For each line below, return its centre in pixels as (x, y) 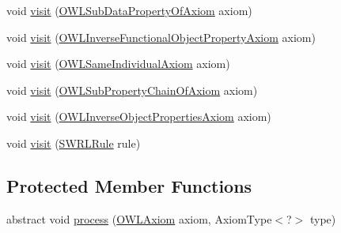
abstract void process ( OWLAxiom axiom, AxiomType (139, 218)
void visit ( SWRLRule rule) (74, 143)
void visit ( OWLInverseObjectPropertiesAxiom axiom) (139, 116)
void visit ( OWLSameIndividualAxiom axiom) (118, 64)
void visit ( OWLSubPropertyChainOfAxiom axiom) (132, 90)
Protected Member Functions (129, 185)
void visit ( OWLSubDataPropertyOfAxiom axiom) (129, 10)
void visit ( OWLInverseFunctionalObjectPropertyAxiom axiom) (161, 37)
